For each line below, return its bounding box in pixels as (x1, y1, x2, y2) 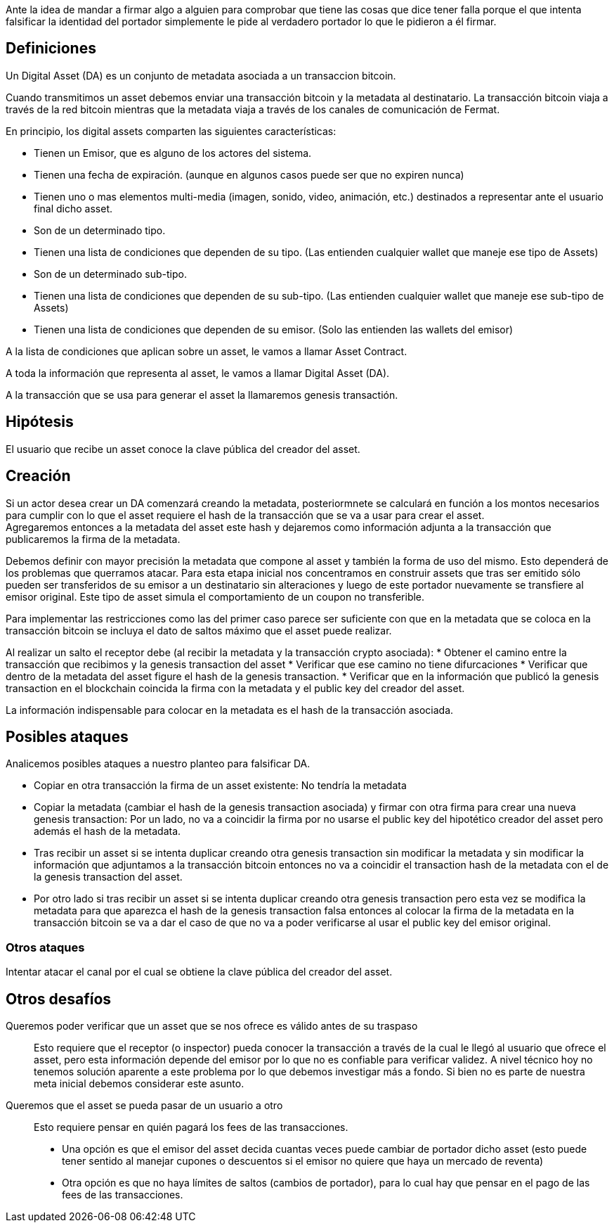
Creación (6, 467, 71, 485)
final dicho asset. (34, 202, 113, 215)
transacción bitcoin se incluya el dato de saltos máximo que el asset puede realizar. (6, 624, 392, 637)
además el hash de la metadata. (34, 825, 181, 838)
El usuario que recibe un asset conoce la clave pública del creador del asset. (6, 442, 360, 455)
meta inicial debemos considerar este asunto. (34, 1077, 244, 1089)
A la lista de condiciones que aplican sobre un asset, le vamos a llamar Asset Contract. (6, 345, 407, 357)
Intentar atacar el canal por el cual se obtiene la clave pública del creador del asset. (6, 966, 393, 978)
